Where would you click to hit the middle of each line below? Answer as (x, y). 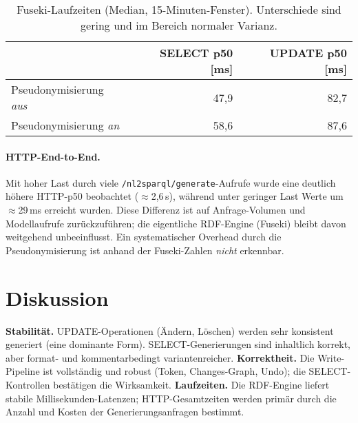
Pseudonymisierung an (65, 125)
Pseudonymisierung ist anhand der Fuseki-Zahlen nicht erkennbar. (145, 250)
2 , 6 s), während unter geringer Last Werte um (247, 196)
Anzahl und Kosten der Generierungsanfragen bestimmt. (125, 412)
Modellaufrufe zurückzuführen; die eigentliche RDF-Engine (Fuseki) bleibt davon (176, 223)
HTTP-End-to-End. (53, 156)
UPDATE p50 (308, 53)
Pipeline (23, 371)
